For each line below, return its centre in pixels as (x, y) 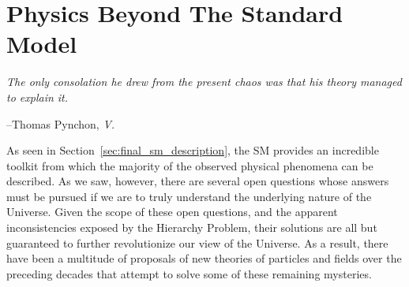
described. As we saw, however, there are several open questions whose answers (198, 181)
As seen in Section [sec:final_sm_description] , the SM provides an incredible (193, 150)
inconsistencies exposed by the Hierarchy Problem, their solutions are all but (192, 227)
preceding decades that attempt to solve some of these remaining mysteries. (189, 273)
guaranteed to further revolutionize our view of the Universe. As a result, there (197, 242)
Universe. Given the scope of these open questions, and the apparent (172, 212)
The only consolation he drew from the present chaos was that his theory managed (204, 82)
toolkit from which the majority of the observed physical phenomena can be (190, 165)
